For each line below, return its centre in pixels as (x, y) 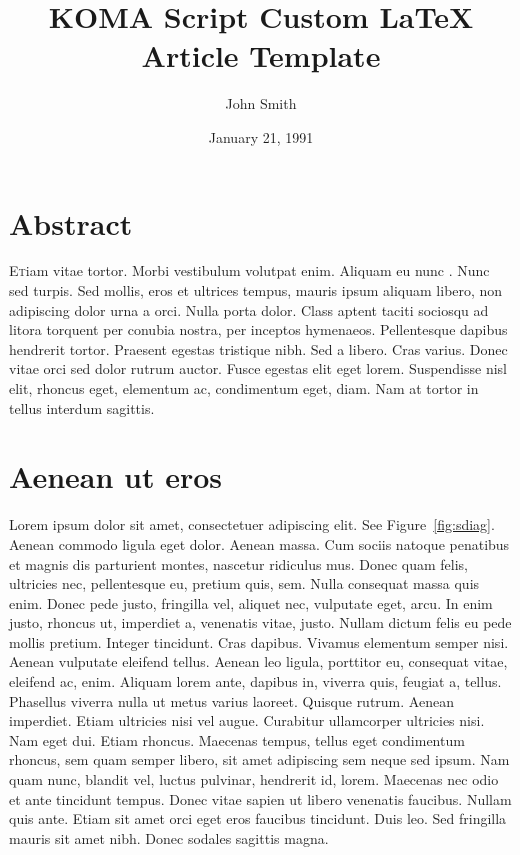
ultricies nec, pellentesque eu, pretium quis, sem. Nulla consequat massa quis (244, 583)
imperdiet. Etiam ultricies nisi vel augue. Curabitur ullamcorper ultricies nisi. (247, 720)
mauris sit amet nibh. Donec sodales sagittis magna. (169, 837)
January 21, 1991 (261, 136)
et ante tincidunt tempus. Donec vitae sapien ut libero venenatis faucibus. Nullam (260, 798)
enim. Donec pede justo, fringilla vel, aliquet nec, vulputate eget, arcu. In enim (251, 602)
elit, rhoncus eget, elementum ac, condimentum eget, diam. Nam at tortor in (244, 388)
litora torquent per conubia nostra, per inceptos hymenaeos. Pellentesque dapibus (258, 329)
